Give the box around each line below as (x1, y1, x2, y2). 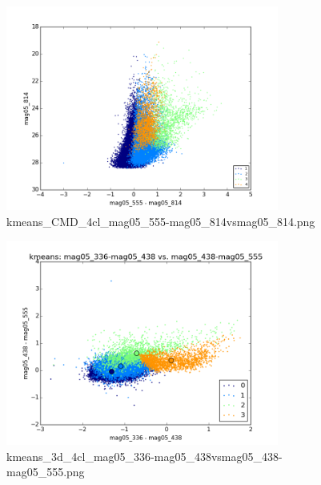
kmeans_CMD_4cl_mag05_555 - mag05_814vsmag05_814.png (6, 212, 315, 229)
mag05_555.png (6, 463, 85, 480)
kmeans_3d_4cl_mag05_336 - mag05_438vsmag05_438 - (6, 447, 283, 464)
